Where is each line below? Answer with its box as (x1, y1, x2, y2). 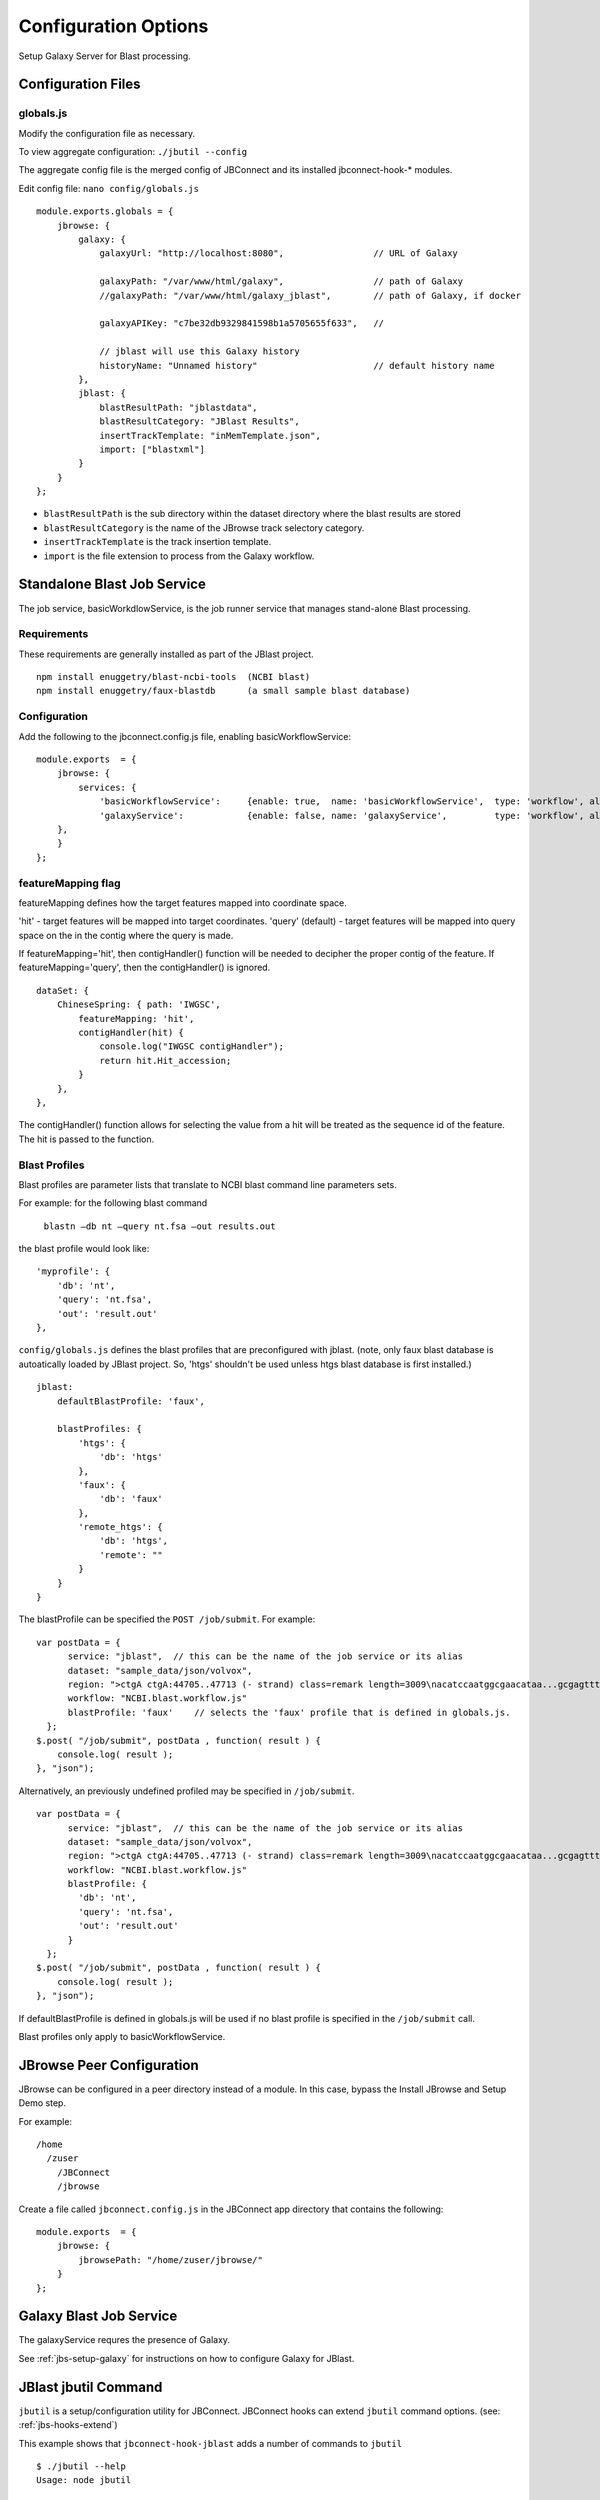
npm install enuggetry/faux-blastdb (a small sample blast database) (36, 685, 411, 697)
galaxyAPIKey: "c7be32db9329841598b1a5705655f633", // (99, 318, 385, 329)
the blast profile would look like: (18, 1243, 150, 1255)
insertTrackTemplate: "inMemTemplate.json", (99, 430, 322, 441)
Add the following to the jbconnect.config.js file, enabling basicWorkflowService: (18, 730, 352, 742)
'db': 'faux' (99, 1493, 164, 1505)
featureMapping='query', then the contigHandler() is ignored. (18, 961, 271, 974)
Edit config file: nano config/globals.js (18, 182, 200, 194)
